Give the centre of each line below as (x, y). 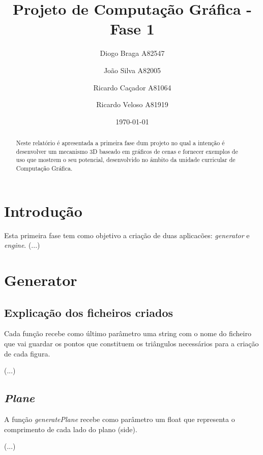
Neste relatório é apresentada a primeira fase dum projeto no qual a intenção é (120, 143)
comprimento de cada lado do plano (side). (71, 429)
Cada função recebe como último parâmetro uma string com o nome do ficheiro (128, 333)
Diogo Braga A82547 (132, 53)
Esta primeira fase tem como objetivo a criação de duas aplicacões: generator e (127, 235)
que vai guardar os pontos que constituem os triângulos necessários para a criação (131, 343)
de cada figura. (27, 353)
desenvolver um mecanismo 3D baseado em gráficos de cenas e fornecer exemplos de (127, 151)
